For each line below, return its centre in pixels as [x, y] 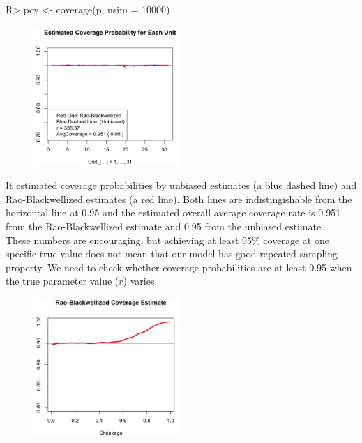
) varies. [140, 281]
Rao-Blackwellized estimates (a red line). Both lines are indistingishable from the [179, 198]
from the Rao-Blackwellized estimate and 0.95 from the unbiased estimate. [165, 226]
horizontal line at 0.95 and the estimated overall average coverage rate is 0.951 [173, 212]
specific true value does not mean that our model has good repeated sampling [172, 254]
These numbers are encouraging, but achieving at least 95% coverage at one [167, 240]
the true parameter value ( [62, 281]
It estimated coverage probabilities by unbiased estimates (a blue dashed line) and [181, 185]
